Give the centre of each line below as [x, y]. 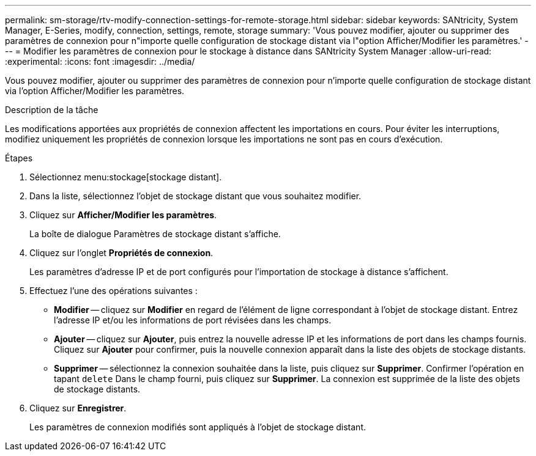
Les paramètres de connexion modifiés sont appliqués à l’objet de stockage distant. [198, 427]
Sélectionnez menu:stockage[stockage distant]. [126, 177]
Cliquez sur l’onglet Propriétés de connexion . [121, 253]
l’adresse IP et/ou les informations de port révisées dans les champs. [193, 320]
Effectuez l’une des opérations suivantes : [114, 291]
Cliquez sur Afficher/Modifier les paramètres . [123, 215]
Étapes [19, 158]
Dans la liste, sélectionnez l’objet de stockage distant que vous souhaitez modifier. [195, 196]
